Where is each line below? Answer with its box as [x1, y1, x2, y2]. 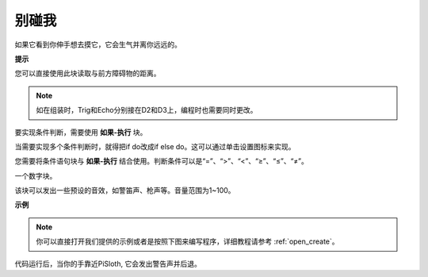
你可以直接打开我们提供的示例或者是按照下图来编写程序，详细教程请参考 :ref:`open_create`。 [36, 237, 340, 246]
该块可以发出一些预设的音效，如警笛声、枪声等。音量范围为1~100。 [14, 186, 235, 195]
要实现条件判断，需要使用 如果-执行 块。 [14, 127, 147, 137]
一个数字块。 [14, 171, 57, 180]
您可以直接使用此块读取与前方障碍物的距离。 [14, 68, 161, 79]
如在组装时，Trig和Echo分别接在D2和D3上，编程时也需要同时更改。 [36, 106, 258, 115]
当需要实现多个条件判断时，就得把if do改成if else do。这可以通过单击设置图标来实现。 [14, 141, 296, 151]
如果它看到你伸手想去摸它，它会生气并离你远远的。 [14, 40, 182, 49]
